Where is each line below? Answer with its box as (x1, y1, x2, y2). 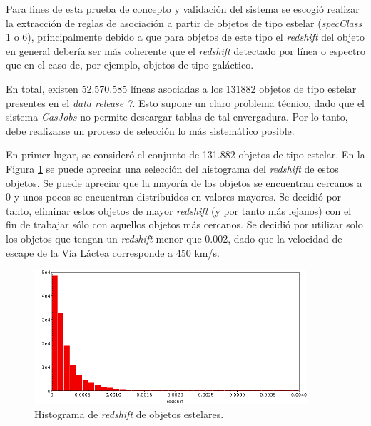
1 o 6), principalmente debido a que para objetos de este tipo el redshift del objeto (6, 29, 365, 44)
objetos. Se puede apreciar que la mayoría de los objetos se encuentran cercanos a (6, 175, 362, 190)
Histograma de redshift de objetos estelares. (34, 406, 224, 421)
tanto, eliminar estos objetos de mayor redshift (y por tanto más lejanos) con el (6, 203, 352, 218)
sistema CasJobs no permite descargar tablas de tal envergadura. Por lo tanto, (6, 109, 348, 124)
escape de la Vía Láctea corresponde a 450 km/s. (6, 245, 220, 260)
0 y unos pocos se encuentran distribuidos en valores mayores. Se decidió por (6, 189, 342, 204)
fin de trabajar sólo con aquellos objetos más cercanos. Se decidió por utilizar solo (6, 217, 363, 232)
